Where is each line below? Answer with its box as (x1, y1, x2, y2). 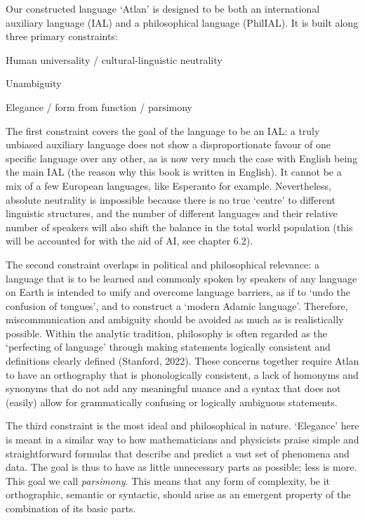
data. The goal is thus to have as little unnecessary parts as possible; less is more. (6, 460, 357, 474)
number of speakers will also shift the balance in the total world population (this (6, 219, 353, 234)
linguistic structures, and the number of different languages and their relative (6, 206, 338, 221)
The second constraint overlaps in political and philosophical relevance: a (6, 256, 319, 271)
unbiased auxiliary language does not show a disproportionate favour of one (6, 137, 331, 152)
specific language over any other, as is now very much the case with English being (6, 150, 358, 165)
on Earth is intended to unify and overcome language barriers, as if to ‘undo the (6, 285, 351, 299)
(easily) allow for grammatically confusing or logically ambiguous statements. (6, 394, 338, 409)
